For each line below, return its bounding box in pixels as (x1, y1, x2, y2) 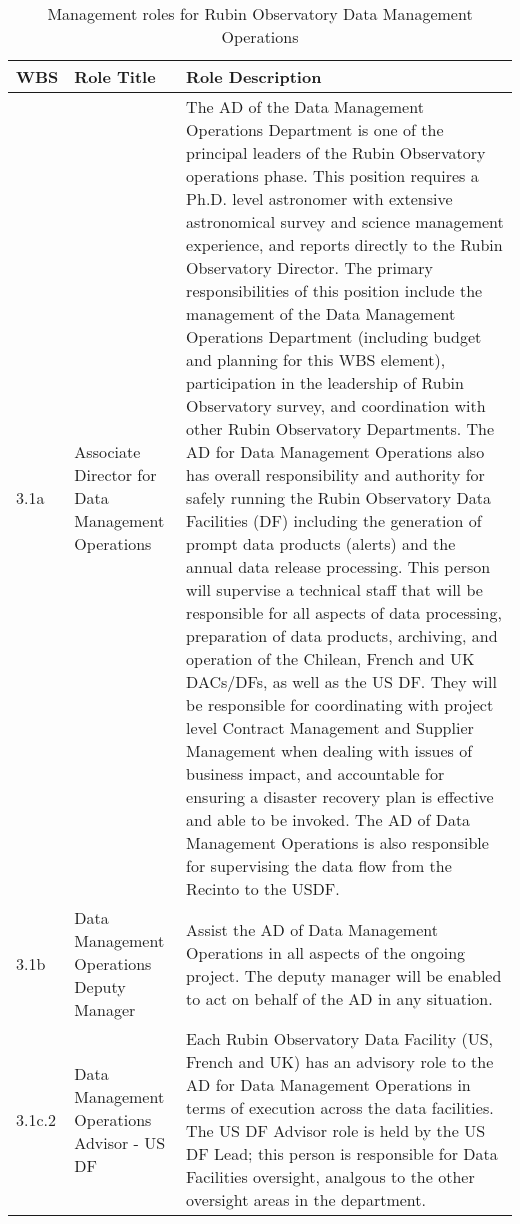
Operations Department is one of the (186, 118, 444, 141)
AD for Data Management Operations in (186, 1073, 471, 1096)
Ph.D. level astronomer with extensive (186, 187, 453, 210)
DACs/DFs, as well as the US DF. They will (186, 670, 497, 693)
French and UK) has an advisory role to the (186, 1050, 494, 1073)
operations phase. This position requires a (186, 164, 479, 187)
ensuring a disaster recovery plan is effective (186, 785, 494, 808)
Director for (74, 463, 157, 486)
